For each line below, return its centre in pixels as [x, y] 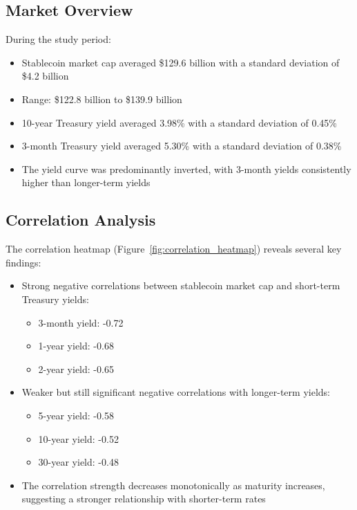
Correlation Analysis [81, 220]
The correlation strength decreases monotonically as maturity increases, [173, 485]
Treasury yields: [55, 299]
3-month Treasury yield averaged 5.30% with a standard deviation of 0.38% [182, 146]
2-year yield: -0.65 [76, 368]
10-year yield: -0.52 [78, 438]
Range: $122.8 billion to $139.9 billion [102, 99]
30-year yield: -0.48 [78, 462]
